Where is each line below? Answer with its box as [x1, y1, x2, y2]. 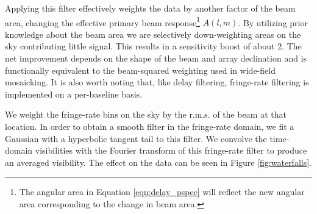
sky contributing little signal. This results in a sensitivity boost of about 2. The [5, 40, 302, 52]
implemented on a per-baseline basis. [5, 87, 143, 100]
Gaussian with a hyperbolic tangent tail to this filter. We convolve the [5, 132, 267, 144]
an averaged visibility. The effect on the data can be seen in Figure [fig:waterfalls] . [5, 155, 312, 168]
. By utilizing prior [238, 16, 308, 29]
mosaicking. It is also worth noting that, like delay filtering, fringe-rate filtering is [5, 76, 309, 88]
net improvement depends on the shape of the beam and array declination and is [5, 52, 307, 65]
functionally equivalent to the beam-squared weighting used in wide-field [5, 63, 276, 76]
